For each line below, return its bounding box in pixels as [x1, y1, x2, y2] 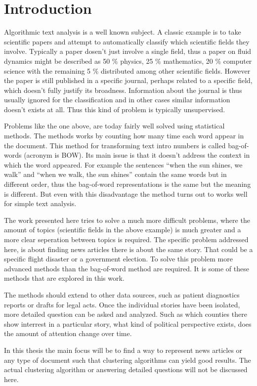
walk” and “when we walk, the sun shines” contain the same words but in [4, 169, 227, 179]
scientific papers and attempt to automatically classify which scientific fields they [4, 36, 250, 46]
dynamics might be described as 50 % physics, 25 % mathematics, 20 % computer [4, 55, 252, 66]
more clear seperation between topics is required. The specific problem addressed [4, 234, 249, 244]
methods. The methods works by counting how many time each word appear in [4, 130, 244, 141]
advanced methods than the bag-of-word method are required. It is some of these [4, 263, 249, 273]
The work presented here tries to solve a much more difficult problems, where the [4, 214, 250, 225]
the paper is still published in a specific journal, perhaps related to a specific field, [4, 75, 253, 86]
